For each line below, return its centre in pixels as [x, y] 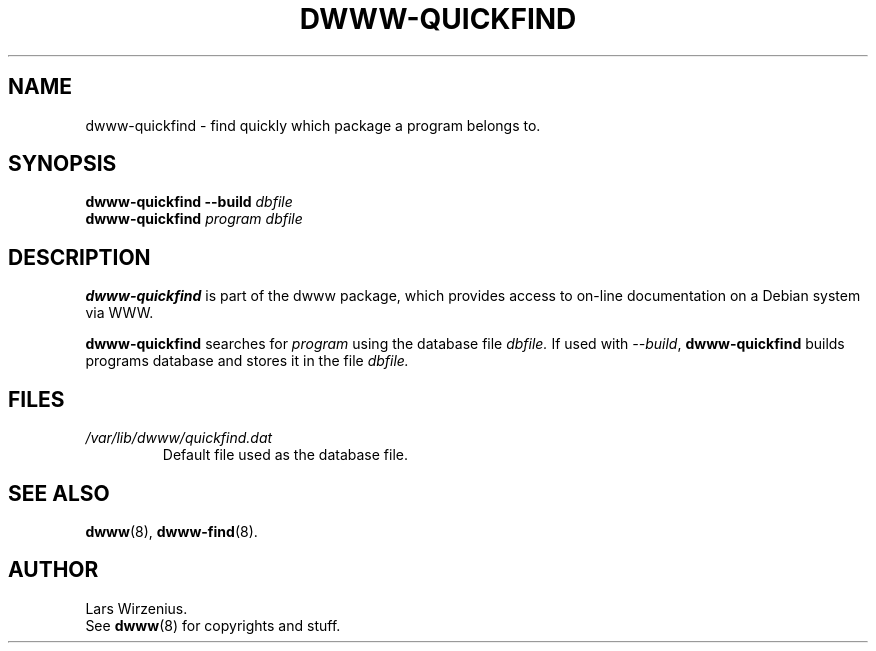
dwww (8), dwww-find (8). [171, 531]
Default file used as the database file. [285, 455]
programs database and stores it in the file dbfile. [247, 361]
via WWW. [119, 313]
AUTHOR [53, 570]
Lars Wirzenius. [136, 608]
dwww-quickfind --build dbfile [189, 202]
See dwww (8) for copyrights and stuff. [213, 625]
